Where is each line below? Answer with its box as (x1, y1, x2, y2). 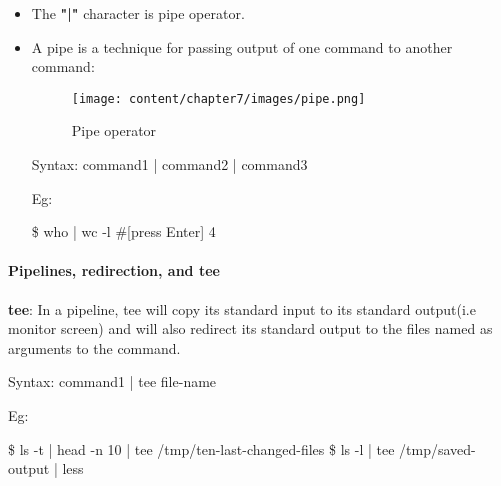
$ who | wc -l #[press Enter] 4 (31, 221, 216, 242)
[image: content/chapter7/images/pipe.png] (71, 91, 366, 106)
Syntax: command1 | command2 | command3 (31, 154, 308, 175)
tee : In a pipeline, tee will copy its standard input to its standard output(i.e (8, 298, 476, 319)
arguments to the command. (8, 337, 181, 358)
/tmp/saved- (399, 438, 476, 459)
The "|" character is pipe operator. (31, 3, 245, 23)
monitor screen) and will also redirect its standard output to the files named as (8, 318, 493, 339)
